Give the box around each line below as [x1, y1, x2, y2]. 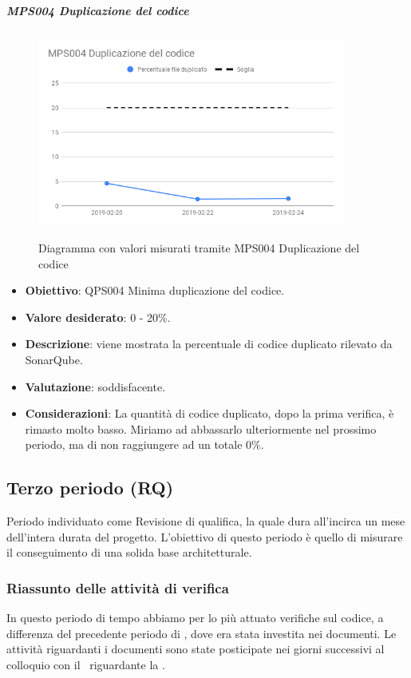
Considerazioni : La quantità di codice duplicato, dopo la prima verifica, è [25, 405, 394, 422]
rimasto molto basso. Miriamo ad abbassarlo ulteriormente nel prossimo [25, 420, 377, 437]
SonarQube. [25, 351, 83, 368]
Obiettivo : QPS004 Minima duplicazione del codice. [25, 282, 285, 299]
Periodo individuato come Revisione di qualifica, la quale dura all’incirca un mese [6, 513, 405, 529]
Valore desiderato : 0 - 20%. [25, 308, 171, 325]
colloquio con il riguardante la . [6, 656, 165, 673]
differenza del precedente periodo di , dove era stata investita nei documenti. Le [6, 624, 397, 641]
